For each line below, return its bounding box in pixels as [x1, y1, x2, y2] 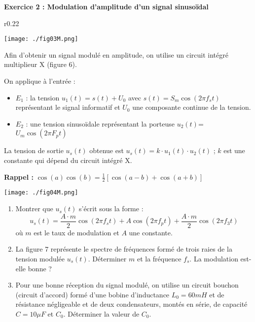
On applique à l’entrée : [4, 76, 75, 86]
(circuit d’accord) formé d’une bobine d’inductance [15, 289, 170, 299]
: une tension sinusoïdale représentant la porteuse [26, 118, 175, 129]
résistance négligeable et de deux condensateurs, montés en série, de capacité [15, 299, 248, 309]
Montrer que [15, 203, 53, 214]
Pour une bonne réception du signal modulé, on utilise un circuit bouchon [15, 280, 239, 290]
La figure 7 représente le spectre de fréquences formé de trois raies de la [15, 244, 232, 254]
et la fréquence [137, 253, 182, 263]
